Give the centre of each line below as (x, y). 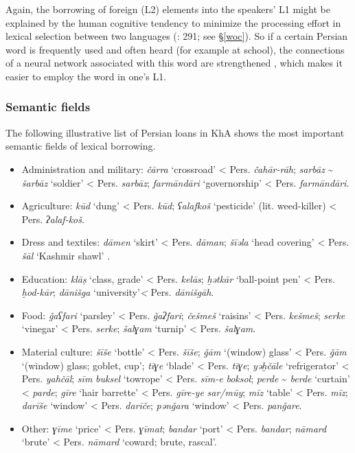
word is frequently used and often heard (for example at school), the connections (175, 49)
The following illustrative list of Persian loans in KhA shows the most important (175, 132)
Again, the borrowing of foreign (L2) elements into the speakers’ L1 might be (168, 9)
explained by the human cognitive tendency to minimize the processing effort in (173, 22)
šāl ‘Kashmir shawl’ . (66, 255)
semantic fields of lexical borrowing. (81, 146)
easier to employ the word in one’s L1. (86, 76)
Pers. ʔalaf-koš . (53, 219)
